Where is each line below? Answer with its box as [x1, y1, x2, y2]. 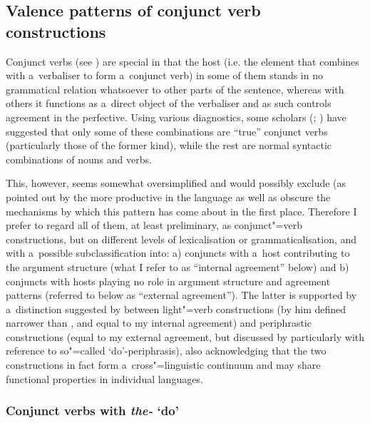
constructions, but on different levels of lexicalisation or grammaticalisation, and [6, 231, 357, 246]
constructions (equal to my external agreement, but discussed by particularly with [6, 329, 365, 344]
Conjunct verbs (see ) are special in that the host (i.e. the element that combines [6, 53, 359, 68]
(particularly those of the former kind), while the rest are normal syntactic [6, 138, 332, 153]
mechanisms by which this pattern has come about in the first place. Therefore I [6, 203, 357, 218]
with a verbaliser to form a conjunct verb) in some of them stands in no [6, 68, 323, 83]
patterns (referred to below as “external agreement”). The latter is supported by [6, 287, 357, 302]
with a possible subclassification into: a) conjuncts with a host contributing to [6, 245, 350, 260]
